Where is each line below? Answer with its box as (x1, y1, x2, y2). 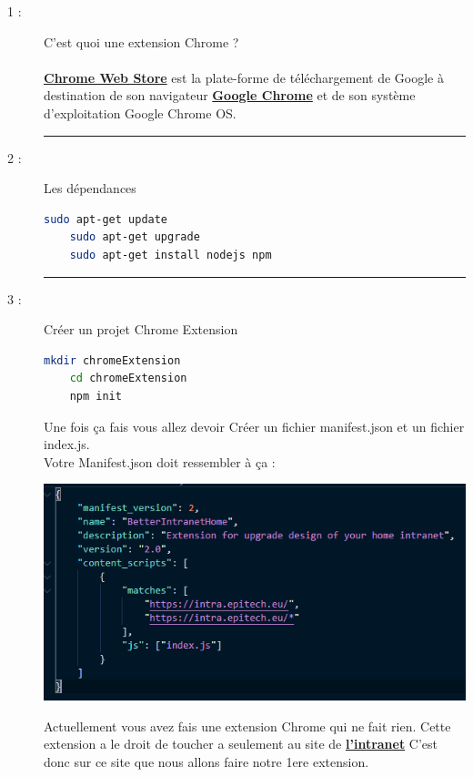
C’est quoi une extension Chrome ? (44, 32, 239, 51)
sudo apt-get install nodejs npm (69, 248, 272, 261)
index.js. (44, 435, 90, 454)
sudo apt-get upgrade (69, 230, 200, 244)
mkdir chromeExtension (44, 353, 181, 367)
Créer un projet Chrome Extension (44, 320, 238, 339)
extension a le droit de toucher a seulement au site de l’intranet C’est (44, 734, 438, 753)
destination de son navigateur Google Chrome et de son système (44, 86, 416, 105)
